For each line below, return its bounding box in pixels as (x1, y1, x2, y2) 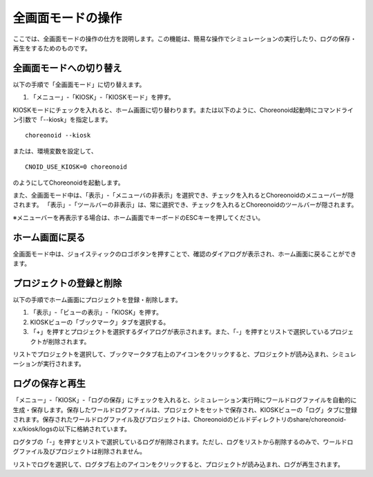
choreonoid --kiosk (25, 131, 91, 140)
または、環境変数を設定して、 (12, 147, 97, 155)
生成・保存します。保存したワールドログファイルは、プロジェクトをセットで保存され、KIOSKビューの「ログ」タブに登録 (12, 405, 357, 414)
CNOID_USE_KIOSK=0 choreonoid (25, 163, 128, 171)
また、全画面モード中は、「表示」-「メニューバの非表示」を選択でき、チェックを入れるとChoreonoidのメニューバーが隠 (12, 191, 354, 199)
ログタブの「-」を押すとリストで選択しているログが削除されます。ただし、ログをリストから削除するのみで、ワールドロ (12, 438, 354, 446)
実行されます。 (42, 359, 86, 368)
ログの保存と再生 (12, 377, 86, 390)
